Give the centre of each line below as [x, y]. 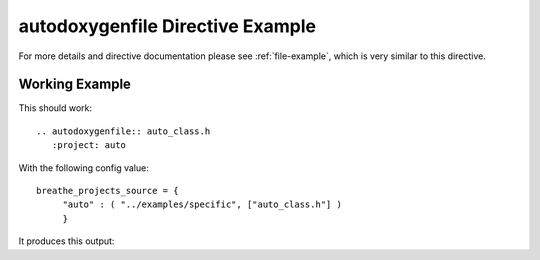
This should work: [55, 108]
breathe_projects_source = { [107, 191]
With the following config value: [83, 167]
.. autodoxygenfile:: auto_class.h [123, 131]
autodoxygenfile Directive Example [167, 26]
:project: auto [89, 145]
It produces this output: [66, 241]
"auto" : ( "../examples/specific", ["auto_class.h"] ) [202, 204]
